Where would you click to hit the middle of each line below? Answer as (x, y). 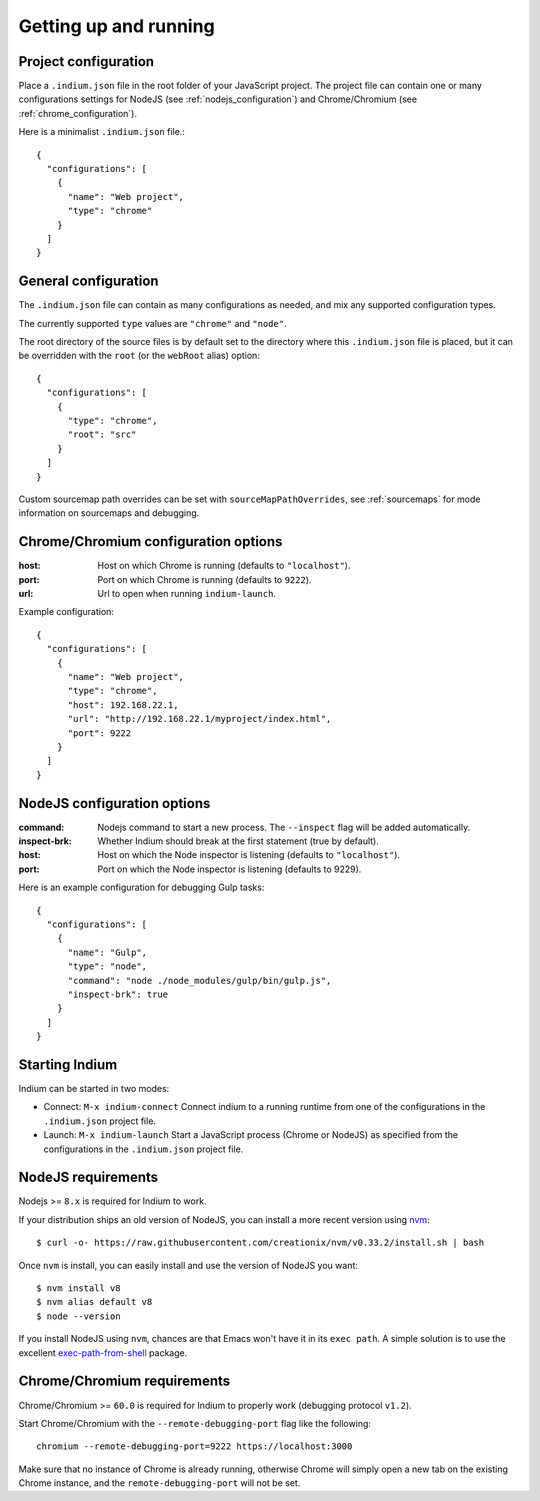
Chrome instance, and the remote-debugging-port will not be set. (159, 1483)
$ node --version (78, 1316)
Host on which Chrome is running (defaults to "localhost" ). (224, 566)
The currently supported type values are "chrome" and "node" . (152, 323)
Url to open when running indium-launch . (187, 594)
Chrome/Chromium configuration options (150, 541)
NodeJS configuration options (114, 803)
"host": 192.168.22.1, (123, 704)
